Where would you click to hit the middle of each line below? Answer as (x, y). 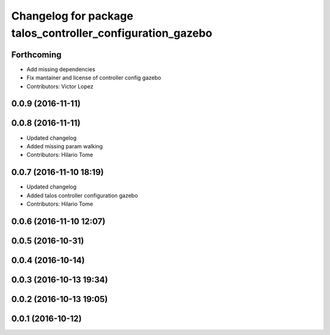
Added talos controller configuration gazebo (82, 195)
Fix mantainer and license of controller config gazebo (94, 78)
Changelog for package (72, 16)
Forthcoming (36, 55)
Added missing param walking (65, 146)
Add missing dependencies (61, 69)
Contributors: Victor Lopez (60, 86)
